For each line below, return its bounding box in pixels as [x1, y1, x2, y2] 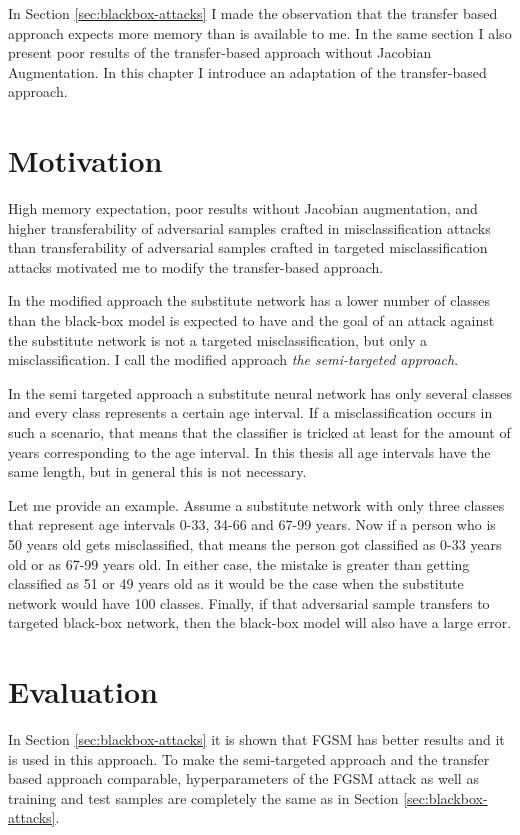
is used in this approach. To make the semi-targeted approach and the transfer [8, 748, 490, 769]
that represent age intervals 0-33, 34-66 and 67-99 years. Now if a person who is [8, 514, 496, 535]
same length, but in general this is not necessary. [8, 461, 307, 482]
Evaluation [8, 671, 158, 712]
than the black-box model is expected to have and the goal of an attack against [8, 310, 495, 331]
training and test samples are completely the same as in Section [8, 787, 399, 808]
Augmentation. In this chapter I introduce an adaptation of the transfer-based [8, 61, 487, 82]
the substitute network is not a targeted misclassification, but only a [8, 329, 427, 350]
